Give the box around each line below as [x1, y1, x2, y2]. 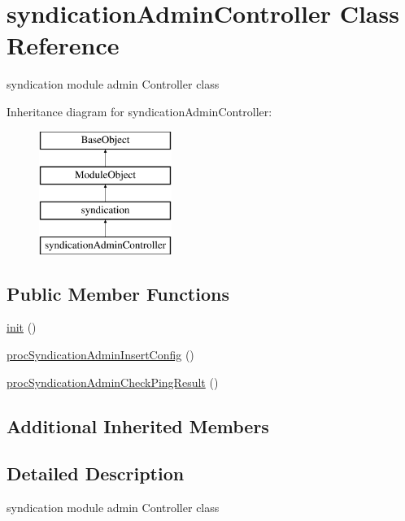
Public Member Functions [7, 280, 229, 306]
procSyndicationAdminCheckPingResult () [7, 373, 219, 390]
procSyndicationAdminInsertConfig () [7, 346, 194, 363]
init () [7, 319, 37, 336]
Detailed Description [7, 461, 185, 486]
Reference [7, 28, 120, 62]
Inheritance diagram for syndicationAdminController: [7, 102, 272, 119]
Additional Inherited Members [7, 413, 269, 438]
